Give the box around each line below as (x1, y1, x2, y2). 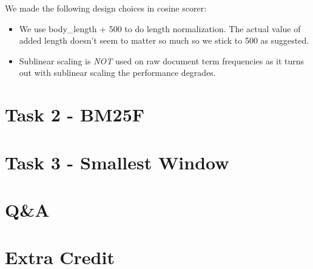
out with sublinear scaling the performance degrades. (19, 66, 216, 79)
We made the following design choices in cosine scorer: (5, 2, 207, 14)
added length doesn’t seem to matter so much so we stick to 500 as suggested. (19, 34, 309, 47)
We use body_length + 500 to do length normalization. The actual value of (19, 22, 301, 35)
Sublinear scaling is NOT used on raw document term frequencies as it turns (19, 54, 305, 67)
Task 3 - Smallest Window (5, 149, 229, 174)
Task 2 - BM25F (5, 102, 145, 127)
